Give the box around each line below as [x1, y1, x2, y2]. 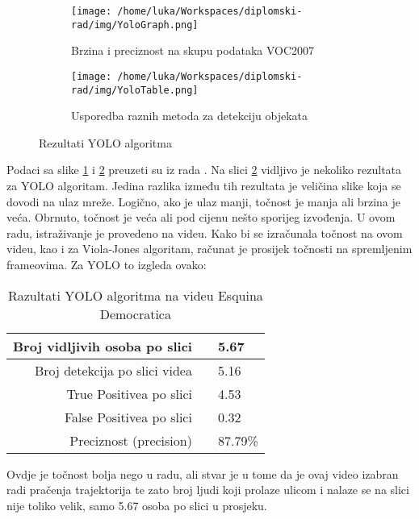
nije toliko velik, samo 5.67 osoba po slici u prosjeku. [6, 496, 267, 513]
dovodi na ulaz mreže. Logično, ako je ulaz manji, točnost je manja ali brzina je [6, 193, 401, 210]
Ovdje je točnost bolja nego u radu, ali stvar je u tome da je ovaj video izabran [6, 465, 399, 482]
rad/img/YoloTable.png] [71, 84, 199, 96]
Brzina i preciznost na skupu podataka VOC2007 [71, 42, 315, 59]
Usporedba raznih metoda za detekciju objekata [71, 107, 308, 124]
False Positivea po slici [64, 407, 192, 426]
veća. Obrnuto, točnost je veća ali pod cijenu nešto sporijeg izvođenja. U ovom [6, 209, 396, 226]
